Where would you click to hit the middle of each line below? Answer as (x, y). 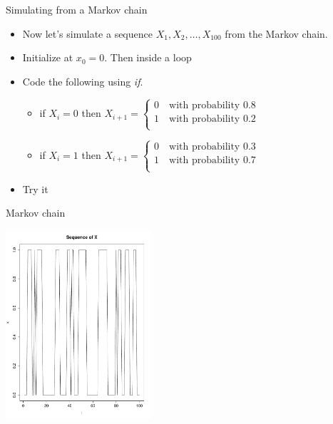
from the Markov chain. (276, 33)
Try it (35, 188)
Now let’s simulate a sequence (87, 33)
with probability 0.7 (212, 161)
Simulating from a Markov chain (77, 9)
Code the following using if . (83, 81)
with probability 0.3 (212, 147)
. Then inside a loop (148, 57)
